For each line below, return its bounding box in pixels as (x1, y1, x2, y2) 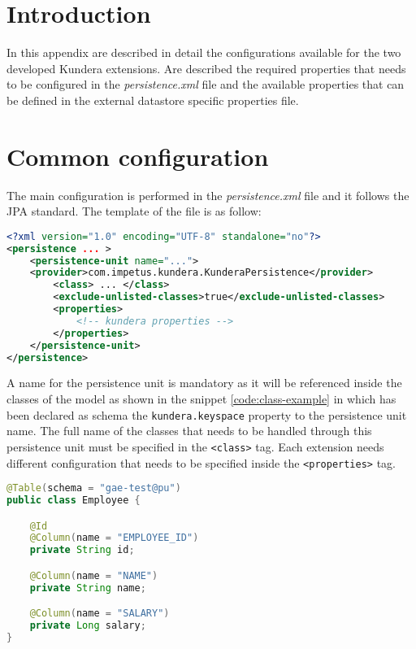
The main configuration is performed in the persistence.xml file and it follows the (6, 186, 409, 203)
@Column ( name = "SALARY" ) (29, 608, 170, 620)
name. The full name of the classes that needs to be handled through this (6, 422, 372, 439)
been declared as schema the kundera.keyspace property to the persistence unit (6, 406, 407, 423)
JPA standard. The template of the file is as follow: (6, 203, 262, 220)
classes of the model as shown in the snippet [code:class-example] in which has (6, 390, 396, 407)
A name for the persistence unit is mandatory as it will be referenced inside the (6, 374, 402, 391)
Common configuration (6, 139, 269, 172)
